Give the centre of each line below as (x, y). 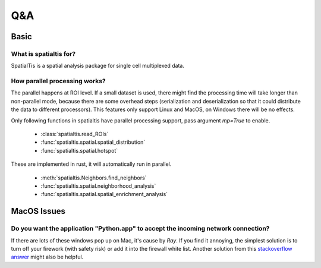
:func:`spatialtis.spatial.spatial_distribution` (93, 142)
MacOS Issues (38, 211)
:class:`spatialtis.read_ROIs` (75, 134)
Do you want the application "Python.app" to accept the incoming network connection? (140, 229)
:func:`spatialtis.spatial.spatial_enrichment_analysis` (104, 194)
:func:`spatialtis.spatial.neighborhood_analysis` (98, 186)
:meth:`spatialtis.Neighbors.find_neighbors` (94, 178)
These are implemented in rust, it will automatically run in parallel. (91, 164)
